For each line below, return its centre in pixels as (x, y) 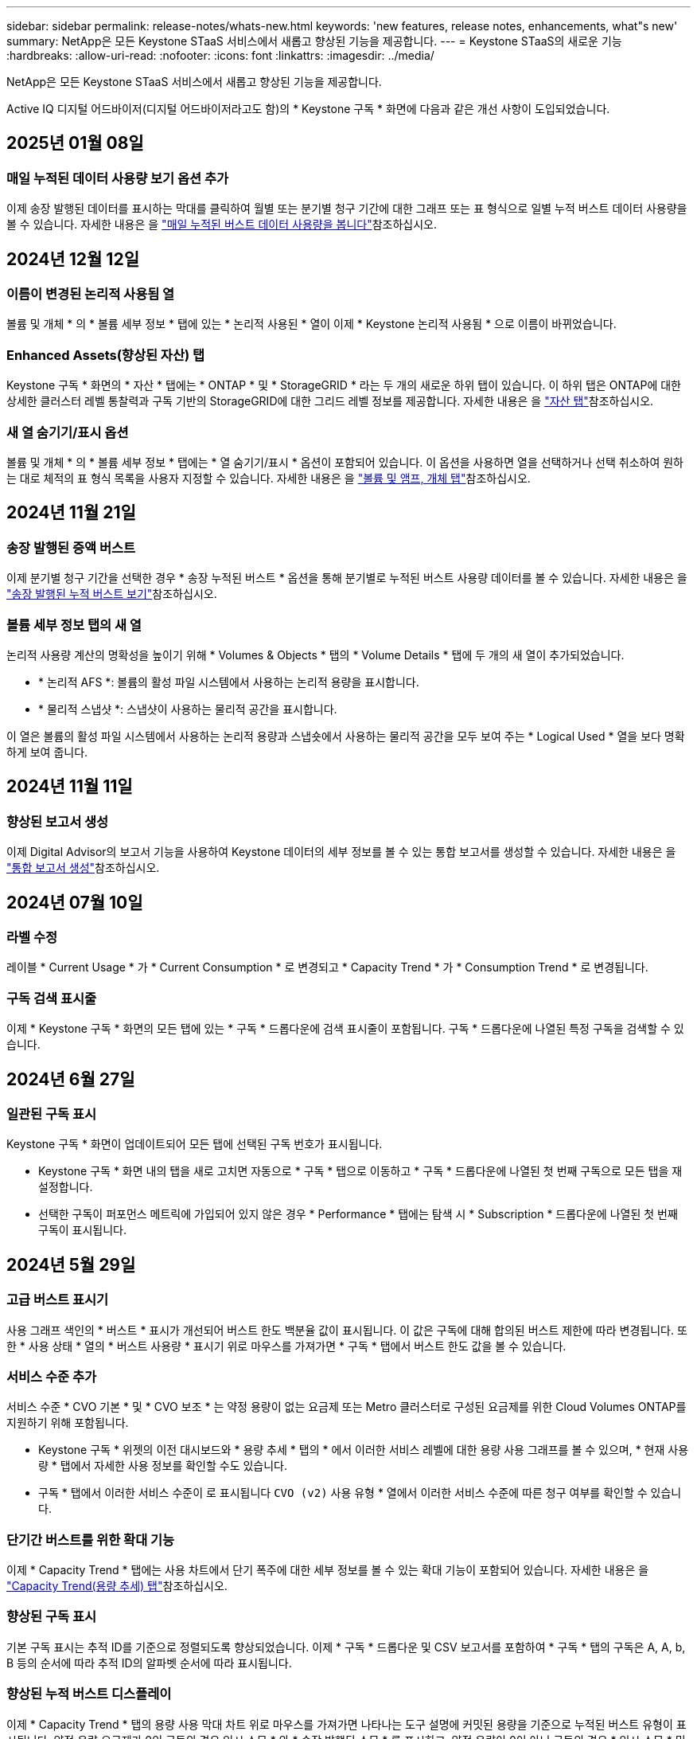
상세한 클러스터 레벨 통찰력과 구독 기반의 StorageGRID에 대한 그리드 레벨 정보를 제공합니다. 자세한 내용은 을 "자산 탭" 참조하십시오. (330, 401)
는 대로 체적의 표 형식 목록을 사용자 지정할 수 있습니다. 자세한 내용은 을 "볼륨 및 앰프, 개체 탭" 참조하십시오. (269, 478)
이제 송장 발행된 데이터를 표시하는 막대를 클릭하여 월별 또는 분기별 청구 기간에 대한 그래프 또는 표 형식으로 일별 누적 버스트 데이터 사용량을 (347, 209)
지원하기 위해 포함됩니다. (68, 1423)
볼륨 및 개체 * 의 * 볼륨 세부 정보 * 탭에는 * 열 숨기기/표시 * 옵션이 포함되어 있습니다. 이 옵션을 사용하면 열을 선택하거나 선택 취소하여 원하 (345, 462)
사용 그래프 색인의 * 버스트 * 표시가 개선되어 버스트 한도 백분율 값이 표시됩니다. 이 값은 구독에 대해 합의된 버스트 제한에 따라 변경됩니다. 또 (347, 1330)
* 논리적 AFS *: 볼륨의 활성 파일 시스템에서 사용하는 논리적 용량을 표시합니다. (229, 682)
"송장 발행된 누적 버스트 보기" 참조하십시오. (112, 594)
